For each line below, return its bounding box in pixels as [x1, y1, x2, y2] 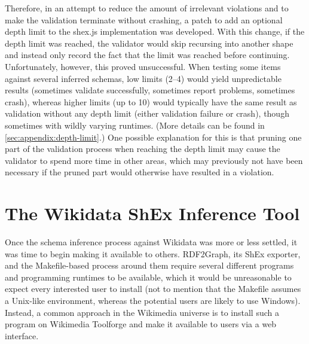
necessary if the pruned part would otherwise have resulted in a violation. [5, 166, 274, 178]
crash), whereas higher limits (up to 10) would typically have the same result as [5, 95, 297, 108]
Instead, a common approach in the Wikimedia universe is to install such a [5, 306, 279, 318]
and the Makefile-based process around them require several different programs [5, 259, 294, 272]
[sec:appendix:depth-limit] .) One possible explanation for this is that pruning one [5, 130, 302, 143]
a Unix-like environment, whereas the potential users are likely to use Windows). [5, 294, 301, 306]
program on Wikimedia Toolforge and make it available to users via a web [5, 318, 277, 330]
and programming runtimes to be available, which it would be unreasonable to [5, 270, 292, 283]
